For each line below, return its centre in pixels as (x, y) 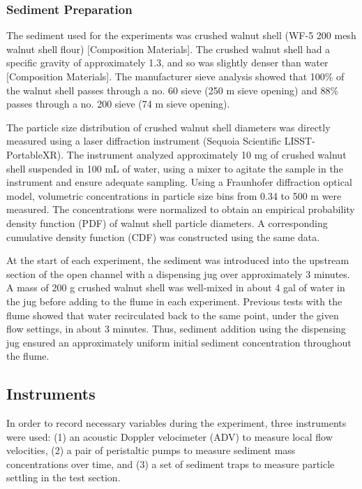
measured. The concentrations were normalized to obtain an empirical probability (181, 209)
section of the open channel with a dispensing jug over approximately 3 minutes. (178, 273)
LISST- (300, 141)
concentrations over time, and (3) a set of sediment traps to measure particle (171, 464)
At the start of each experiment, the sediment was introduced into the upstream (178, 260)
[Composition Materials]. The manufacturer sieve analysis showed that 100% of (175, 76)
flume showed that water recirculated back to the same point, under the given (173, 315)
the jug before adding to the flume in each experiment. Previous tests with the (174, 301)
